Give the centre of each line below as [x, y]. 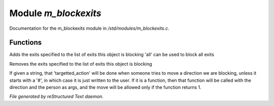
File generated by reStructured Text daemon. [56, 96]
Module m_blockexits [55, 13]
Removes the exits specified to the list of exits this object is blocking [81, 64]
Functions [26, 43]
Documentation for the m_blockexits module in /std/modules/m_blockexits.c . [89, 28]
